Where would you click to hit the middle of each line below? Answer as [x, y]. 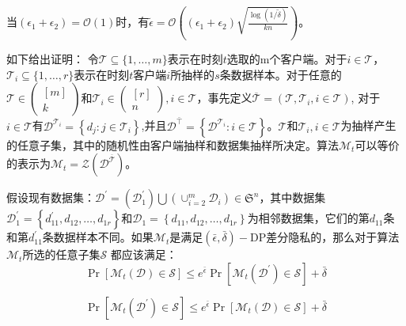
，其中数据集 [292, 197]
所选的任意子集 [61, 254]
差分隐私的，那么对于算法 [333, 237]
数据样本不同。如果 [103, 237]
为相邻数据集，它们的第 [308, 218]
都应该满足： [144, 254]
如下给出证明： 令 [53, 59]
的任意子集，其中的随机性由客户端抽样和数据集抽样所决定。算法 [173, 144]
